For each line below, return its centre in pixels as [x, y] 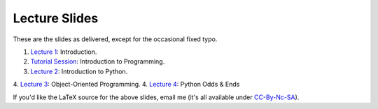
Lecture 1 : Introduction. [64, 52]
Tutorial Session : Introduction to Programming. [98, 61]
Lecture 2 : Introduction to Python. [79, 71]
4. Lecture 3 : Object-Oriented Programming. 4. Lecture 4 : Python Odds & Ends [126, 85]
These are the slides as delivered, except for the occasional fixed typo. [115, 39]
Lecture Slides [56, 18]
